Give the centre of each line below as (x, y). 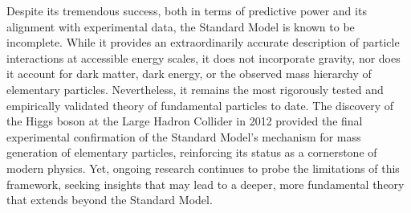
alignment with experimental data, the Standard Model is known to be (181, 26)
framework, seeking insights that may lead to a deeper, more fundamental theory (205, 184)
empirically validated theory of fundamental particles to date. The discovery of (200, 105)
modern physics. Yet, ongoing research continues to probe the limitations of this (203, 168)
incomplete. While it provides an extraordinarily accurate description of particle (203, 42)
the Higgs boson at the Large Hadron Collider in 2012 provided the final (185, 121)
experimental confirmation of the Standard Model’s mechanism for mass (184, 136)
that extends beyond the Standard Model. (110, 200)
